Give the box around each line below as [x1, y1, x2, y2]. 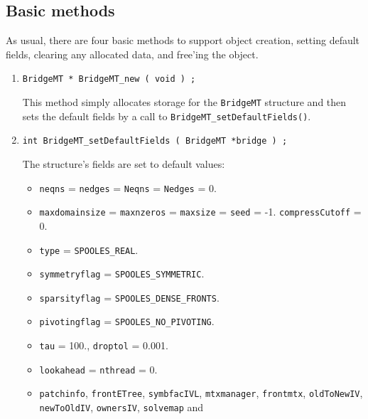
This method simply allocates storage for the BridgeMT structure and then [22, 95, 347, 110]
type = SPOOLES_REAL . [39, 242, 139, 257]
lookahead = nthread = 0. [39, 361, 158, 376]
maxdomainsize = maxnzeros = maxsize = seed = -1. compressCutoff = [39, 204, 362, 219]
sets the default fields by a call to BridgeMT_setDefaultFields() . [22, 108, 311, 123]
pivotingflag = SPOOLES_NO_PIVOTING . [39, 314, 215, 329]
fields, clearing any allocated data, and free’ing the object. [6, 46, 259, 61]
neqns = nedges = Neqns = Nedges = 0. [39, 180, 217, 195]
